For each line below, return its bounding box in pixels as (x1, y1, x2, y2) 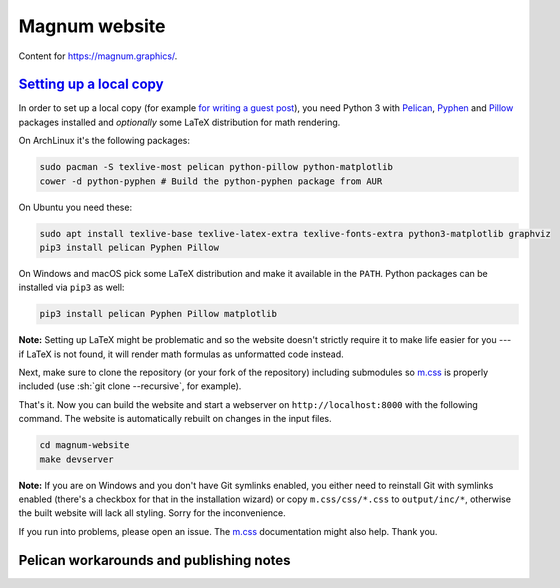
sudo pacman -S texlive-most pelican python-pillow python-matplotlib (39, 161, 394, 173)
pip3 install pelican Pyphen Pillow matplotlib (39, 308, 277, 320)
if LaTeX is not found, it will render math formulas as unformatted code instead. (18, 348, 344, 360)
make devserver (39, 453, 114, 465)
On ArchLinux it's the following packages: (18, 135, 190, 147)
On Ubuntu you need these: (18, 201, 133, 213)
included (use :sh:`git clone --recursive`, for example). (18, 380, 242, 392)
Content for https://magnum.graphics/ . (18, 50, 178, 62)
